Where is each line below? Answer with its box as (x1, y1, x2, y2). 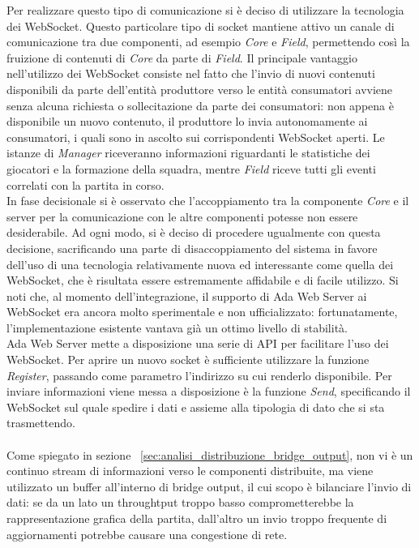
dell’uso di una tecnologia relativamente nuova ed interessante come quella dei (6, 255, 394, 272)
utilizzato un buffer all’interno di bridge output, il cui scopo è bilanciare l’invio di (6, 477, 412, 494)
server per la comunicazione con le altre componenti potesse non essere (6, 208, 358, 225)
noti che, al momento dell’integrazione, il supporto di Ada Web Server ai (6, 287, 367, 304)
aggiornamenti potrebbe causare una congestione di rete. (6, 525, 288, 542)
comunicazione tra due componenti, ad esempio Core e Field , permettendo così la (6, 33, 410, 50)
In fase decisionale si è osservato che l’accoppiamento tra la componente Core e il (6, 192, 409, 209)
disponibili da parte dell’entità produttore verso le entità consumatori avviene (6, 80, 393, 97)
